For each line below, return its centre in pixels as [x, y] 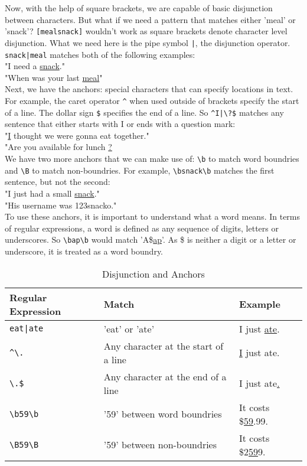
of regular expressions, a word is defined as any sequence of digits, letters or [142, 228]
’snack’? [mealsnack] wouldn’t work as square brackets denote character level [146, 31]
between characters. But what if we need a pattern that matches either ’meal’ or [150, 19]
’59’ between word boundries [163, 414]
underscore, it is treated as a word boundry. [84, 251]
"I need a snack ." [35, 66]
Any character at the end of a [165, 376]
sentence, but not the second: [58, 182]
